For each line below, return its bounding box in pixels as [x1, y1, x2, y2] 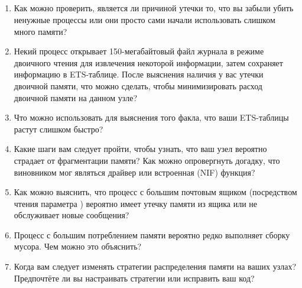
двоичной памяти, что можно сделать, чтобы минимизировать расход [14, 79, 262, 92]
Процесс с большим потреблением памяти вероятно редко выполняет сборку [14, 228, 290, 241]
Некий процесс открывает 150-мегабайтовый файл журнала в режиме [14, 45, 264, 57]
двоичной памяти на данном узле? [14, 91, 138, 103]
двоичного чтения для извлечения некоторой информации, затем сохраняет [14, 56, 283, 69]
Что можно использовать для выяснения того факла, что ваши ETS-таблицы [14, 111, 289, 124]
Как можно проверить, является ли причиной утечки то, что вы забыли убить [14, 2, 294, 14]
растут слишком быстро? [14, 122, 103, 135]
